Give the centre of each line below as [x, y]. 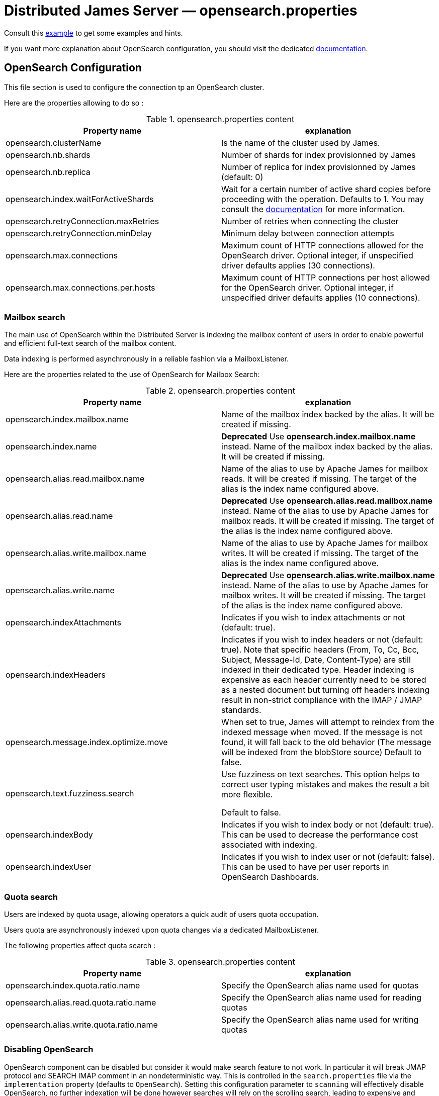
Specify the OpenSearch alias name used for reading [321, 998]
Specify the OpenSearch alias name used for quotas [320, 986]
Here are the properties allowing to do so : [74, 103]
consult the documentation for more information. [313, 209]
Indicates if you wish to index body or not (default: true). [328, 825]
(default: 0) [242, 177]
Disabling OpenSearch [49, 1049]
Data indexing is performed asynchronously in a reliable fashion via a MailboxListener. [146, 359]
